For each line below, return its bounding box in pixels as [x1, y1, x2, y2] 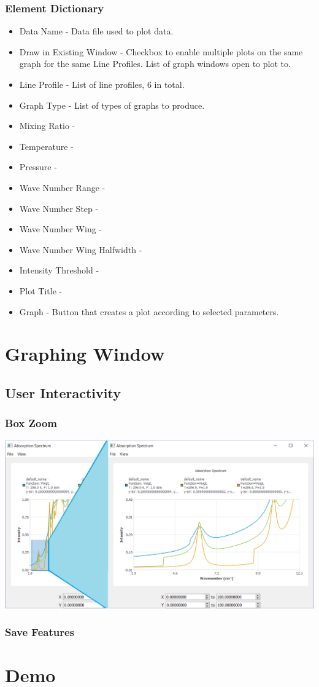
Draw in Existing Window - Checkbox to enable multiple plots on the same [19, 45, 303, 58]
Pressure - [19, 160, 57, 173]
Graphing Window [5, 341, 165, 366]
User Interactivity [5, 383, 121, 402]
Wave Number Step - [19, 202, 99, 214]
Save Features [5, 624, 74, 640]
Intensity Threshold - [19, 264, 99, 277]
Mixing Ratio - [19, 119, 75, 132]
